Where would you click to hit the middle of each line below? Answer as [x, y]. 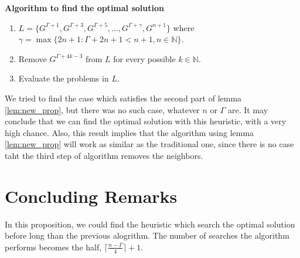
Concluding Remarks [91, 196]
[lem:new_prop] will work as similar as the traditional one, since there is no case [149, 144]
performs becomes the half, [53, 247]
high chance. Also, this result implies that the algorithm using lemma [129, 132]
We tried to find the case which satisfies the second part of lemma [123, 98]
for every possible [144, 58]
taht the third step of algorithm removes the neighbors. [104, 155]
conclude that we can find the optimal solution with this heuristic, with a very [146, 121]
